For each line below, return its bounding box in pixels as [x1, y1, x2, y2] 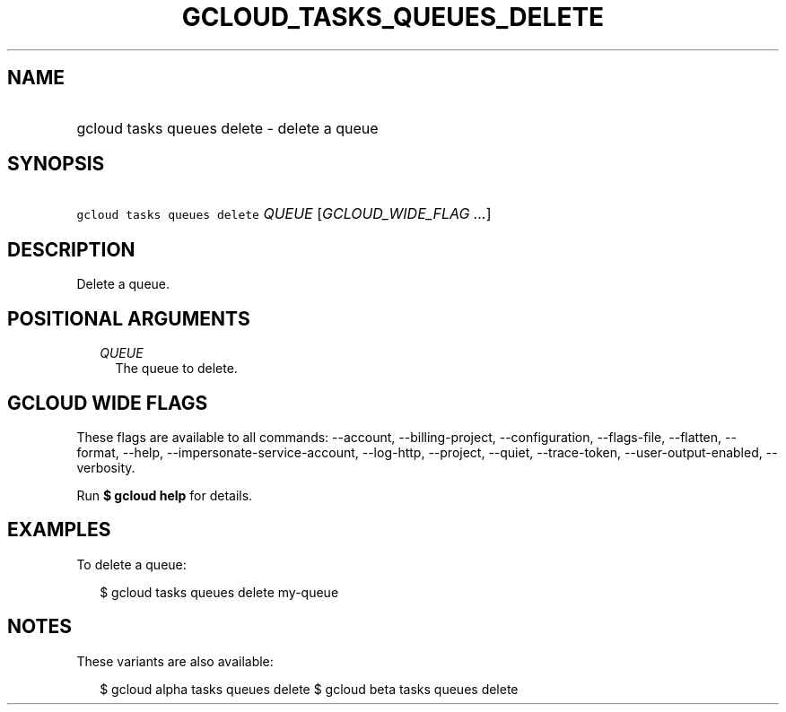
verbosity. [76, 459, 135, 475]
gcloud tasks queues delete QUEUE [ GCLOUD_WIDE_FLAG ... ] [76, 204, 492, 223]
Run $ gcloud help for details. [76, 487, 253, 503]
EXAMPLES [7, 518, 111, 542]
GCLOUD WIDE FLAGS [7, 391, 208, 414]
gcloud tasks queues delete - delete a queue [76, 118, 379, 137]
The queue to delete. [115, 360, 238, 377]
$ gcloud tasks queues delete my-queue [100, 584, 339, 600]
